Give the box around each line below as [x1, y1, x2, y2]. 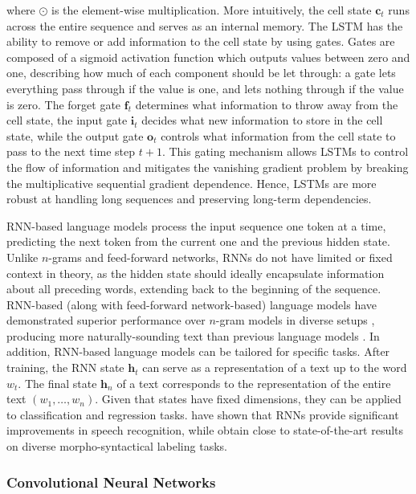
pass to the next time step [6, 143, 136, 160]
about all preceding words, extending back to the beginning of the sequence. [6, 280, 381, 297]
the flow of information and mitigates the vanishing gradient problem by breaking [6, 158, 409, 175]
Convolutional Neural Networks [6, 472, 216, 492]
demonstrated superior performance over [6, 312, 206, 329]
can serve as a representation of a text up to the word [142, 359, 407, 376]
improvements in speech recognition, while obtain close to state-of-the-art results [6, 422, 404, 439]
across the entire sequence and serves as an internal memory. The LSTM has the [6, 17, 403, 34]
